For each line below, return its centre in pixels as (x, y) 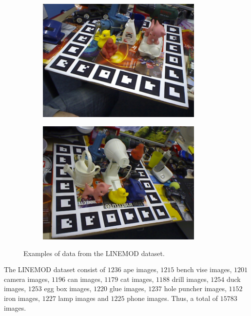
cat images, (137, 279)
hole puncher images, (195, 288)
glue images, (128, 288)
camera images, (27, 279)
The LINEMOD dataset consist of (55, 269)
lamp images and (83, 298)
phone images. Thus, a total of (172, 298)
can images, (85, 279)
